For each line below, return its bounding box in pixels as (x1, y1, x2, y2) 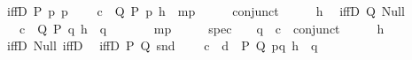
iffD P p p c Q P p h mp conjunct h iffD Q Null (6, 2, 405, 19)
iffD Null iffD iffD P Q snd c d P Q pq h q (6, 36, 318, 55)
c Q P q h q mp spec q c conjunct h (19, 19, 385, 37)
